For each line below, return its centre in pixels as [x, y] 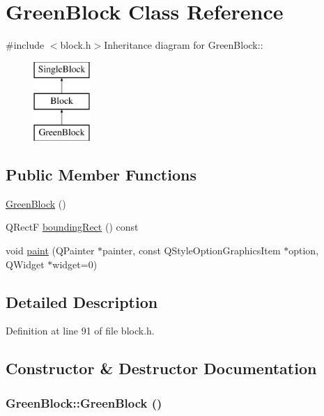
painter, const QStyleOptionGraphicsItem [192, 251]
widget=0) [75, 264]
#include [25, 45]
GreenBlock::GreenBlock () [84, 402]
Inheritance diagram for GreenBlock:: [184, 45]
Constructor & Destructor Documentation [161, 368]
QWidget [25, 264]
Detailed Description [82, 301]
